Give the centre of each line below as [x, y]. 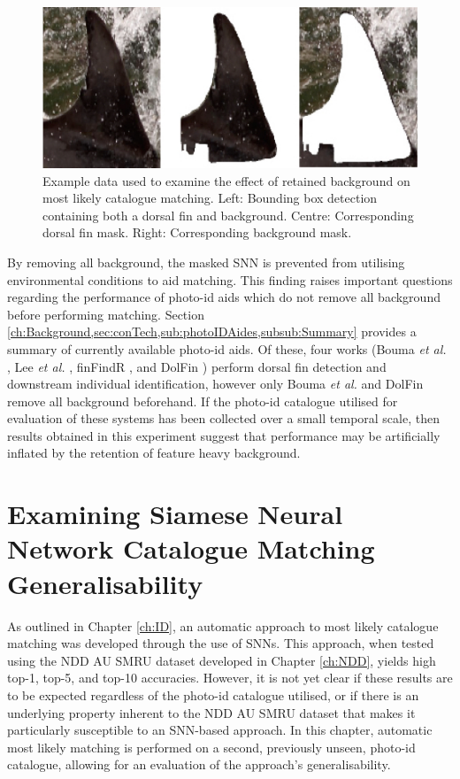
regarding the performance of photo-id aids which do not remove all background [224, 297]
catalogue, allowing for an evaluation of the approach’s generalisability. [199, 764]
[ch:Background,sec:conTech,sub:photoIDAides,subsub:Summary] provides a [212, 332]
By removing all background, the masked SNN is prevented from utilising [206, 262]
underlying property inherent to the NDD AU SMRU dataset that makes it [211, 712]
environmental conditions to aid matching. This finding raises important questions [230, 279]
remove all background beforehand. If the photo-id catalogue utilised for [203, 401]
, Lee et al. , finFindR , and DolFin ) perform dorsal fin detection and [197, 366]
